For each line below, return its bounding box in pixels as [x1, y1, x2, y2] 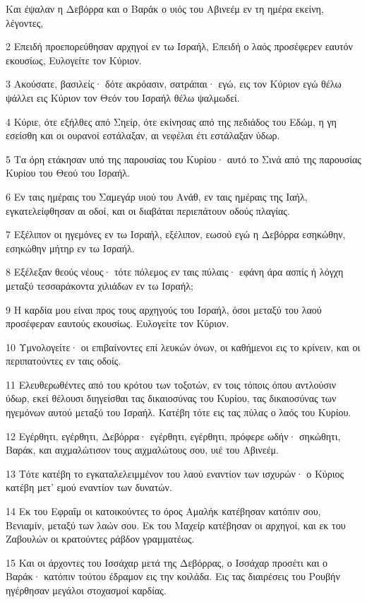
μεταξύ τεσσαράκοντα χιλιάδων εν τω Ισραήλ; [6, 278, 193, 293]
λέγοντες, [6, 15, 44, 30]
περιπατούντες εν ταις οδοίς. [6, 353, 121, 368]
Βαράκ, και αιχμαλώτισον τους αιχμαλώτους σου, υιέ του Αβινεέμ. [6, 442, 279, 457]
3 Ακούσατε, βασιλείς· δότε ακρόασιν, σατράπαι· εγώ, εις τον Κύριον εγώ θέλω [6, 76, 342, 91]
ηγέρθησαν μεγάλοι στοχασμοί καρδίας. [6, 583, 167, 597]
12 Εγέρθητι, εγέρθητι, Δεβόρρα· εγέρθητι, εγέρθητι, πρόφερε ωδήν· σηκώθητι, [6, 428, 341, 443]
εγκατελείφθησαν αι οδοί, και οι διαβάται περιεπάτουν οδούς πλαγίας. [6, 203, 290, 218]
